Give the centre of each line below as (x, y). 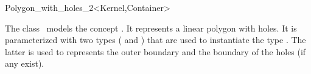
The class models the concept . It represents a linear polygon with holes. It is (151, 28)
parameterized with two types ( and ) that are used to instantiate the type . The (155, 40)
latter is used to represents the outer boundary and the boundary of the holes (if (155, 51)
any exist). (25, 63)
